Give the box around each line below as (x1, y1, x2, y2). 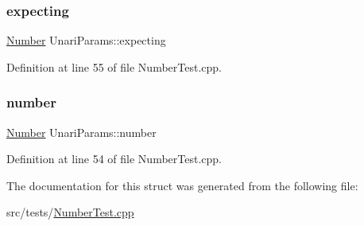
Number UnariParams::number (6, 123, 157, 140)
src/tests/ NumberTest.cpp (6, 204, 134, 220)
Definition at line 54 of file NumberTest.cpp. (6, 150, 222, 167)
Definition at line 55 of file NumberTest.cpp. (6, 58, 222, 75)
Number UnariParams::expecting (6, 32, 166, 49)
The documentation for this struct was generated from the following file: (6, 177, 358, 193)
